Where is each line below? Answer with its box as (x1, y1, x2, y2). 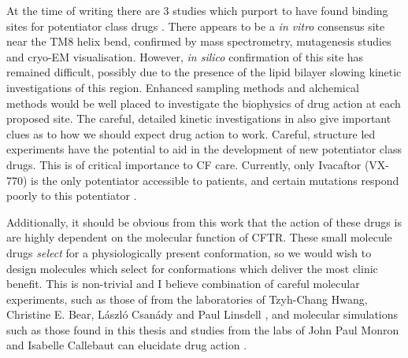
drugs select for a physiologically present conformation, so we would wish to (6, 244, 372, 260)
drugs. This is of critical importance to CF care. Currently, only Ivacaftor (6, 156, 362, 172)
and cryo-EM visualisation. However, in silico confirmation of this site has (6, 48, 364, 65)
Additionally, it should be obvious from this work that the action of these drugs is (6, 213, 402, 230)
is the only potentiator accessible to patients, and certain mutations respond (31, 172, 399, 188)
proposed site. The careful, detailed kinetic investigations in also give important (6, 110, 391, 127)
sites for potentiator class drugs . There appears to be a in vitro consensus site (6, 17, 385, 34)
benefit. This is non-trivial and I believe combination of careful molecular (6, 275, 360, 292)
